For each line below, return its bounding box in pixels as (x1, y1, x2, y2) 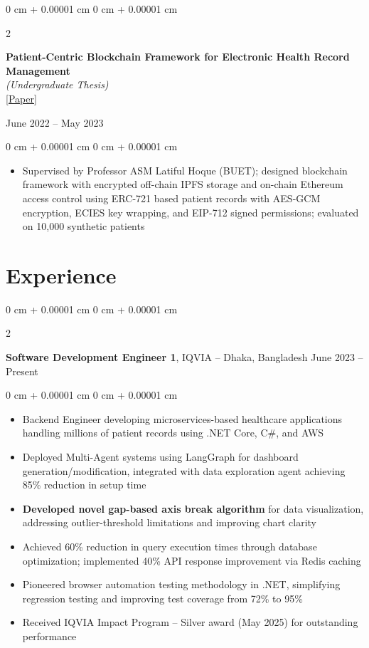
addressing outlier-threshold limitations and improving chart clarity (22, 515, 317, 530)
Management (6, 63, 70, 78)
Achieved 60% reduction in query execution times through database (22, 538, 317, 553)
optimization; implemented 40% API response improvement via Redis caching (22, 553, 361, 568)
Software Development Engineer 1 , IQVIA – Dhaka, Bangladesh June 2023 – (6, 350, 363, 365)
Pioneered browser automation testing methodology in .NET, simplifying (22, 577, 341, 592)
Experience (6, 260, 117, 289)
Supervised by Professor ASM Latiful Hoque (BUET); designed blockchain (22, 162, 348, 177)
